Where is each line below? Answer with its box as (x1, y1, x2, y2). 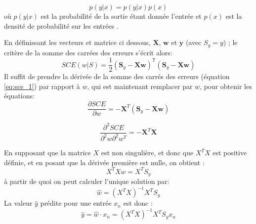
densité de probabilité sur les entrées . (4, 20, 119, 31)
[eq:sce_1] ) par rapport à (4, 81, 80, 91)
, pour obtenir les (200, 81, 252, 91)
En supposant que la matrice (4, 147, 91, 158)
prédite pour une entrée (40, 198, 112, 208)
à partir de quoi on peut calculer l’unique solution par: (4, 176, 170, 186)
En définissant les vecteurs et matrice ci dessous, (4, 37, 151, 47)
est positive (213, 147, 247, 158)
